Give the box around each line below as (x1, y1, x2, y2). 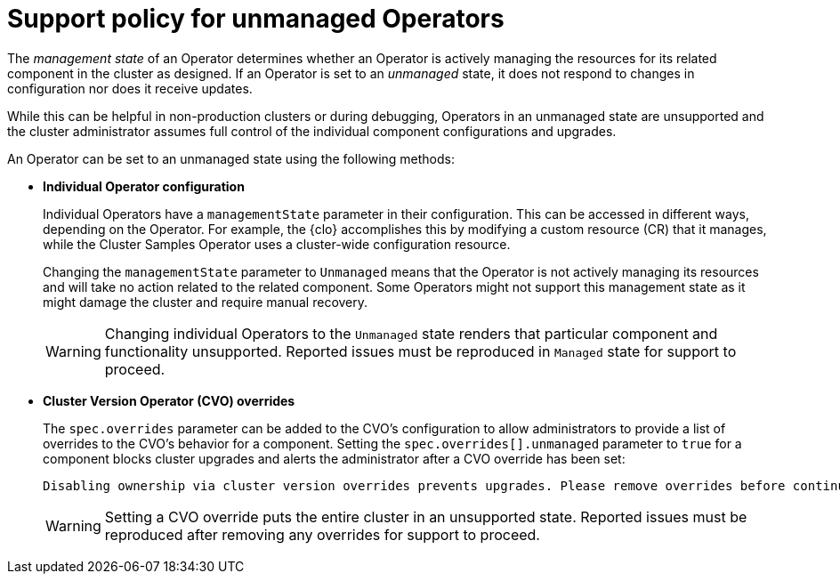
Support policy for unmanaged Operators (7, 4, 505, 34)
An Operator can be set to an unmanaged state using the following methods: (7, 150, 456, 166)
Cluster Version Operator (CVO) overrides (43, 392, 295, 408)
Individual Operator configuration (43, 178, 245, 194)
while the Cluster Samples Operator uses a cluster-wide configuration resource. (43, 236, 511, 252)
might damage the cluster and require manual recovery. (43, 294, 368, 310)
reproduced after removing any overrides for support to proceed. (104, 525, 540, 544)
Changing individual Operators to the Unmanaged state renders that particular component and (104, 324, 718, 343)
